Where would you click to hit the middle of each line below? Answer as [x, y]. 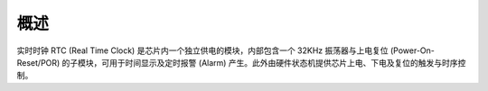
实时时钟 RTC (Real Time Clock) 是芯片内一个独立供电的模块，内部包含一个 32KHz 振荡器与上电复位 [202, 50]
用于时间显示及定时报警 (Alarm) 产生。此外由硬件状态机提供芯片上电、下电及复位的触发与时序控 [287, 62]
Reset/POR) [38, 62]
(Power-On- [413, 50]
